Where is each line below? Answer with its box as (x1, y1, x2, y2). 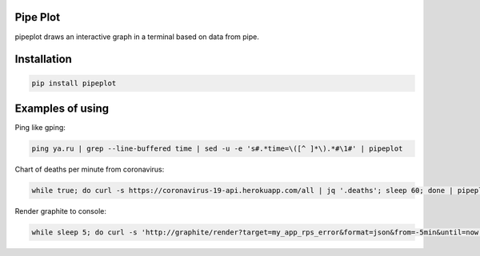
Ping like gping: (14, 123, 66, 132)
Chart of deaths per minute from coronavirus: (14, 164, 165, 174)
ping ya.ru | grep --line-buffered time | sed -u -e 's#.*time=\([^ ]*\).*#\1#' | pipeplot (31, 144, 403, 153)
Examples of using (14, 101, 110, 115)
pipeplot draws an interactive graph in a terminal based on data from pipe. (14, 32, 259, 41)
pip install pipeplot (31, 78, 117, 88)
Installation (14, 53, 72, 66)
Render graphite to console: (14, 206, 107, 215)
